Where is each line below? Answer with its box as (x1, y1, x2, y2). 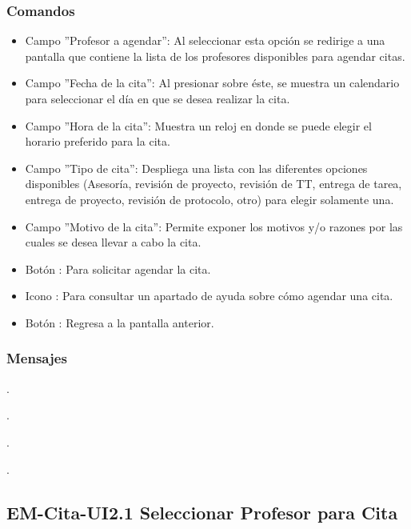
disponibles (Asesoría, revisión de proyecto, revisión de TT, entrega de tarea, (25, 175, 402, 192)
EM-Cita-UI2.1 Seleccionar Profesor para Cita (6, 499, 398, 524)
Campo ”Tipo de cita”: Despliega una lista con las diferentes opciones (25, 159, 368, 176)
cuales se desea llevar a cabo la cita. (25, 234, 202, 250)
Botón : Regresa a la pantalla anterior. (25, 314, 214, 331)
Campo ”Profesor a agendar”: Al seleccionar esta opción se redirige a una (25, 32, 385, 49)
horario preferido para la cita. (25, 133, 170, 150)
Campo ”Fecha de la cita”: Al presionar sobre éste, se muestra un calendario (25, 74, 400, 91)
